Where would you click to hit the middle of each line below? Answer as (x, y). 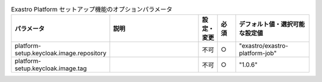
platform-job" (258, 53)
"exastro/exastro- (264, 46)
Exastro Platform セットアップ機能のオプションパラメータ (92, 10)
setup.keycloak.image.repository (61, 53)
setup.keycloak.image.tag (51, 68)
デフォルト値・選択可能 (272, 24)
